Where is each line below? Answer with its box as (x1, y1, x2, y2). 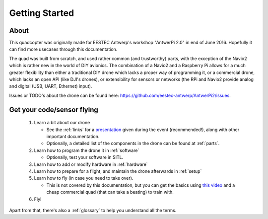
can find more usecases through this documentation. (9, 46, 118, 52)
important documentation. (46, 133, 100, 139)
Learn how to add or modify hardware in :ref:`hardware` (34, 161, 148, 167)
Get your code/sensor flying (9, 105, 99, 114)
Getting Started (9, 7, 74, 18)
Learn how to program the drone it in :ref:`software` (34, 147, 139, 153)
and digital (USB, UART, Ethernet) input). (9, 83, 92, 89)
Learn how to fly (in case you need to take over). (34, 175, 134, 181)
